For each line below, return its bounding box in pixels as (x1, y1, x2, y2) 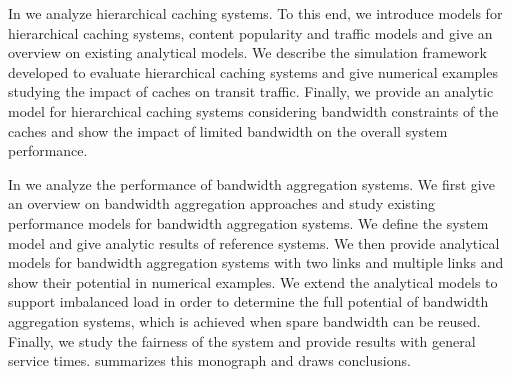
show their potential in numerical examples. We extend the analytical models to (8, 271, 498, 292)
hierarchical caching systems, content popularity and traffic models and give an (8, 22, 493, 43)
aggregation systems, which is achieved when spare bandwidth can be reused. (8, 310, 481, 331)
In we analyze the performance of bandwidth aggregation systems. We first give (8, 173, 495, 194)
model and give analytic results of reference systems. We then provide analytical (8, 232, 500, 253)
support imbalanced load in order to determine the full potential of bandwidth (8, 291, 489, 312)
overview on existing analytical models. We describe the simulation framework (8, 42, 487, 63)
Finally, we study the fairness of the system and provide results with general (8, 330, 476, 351)
